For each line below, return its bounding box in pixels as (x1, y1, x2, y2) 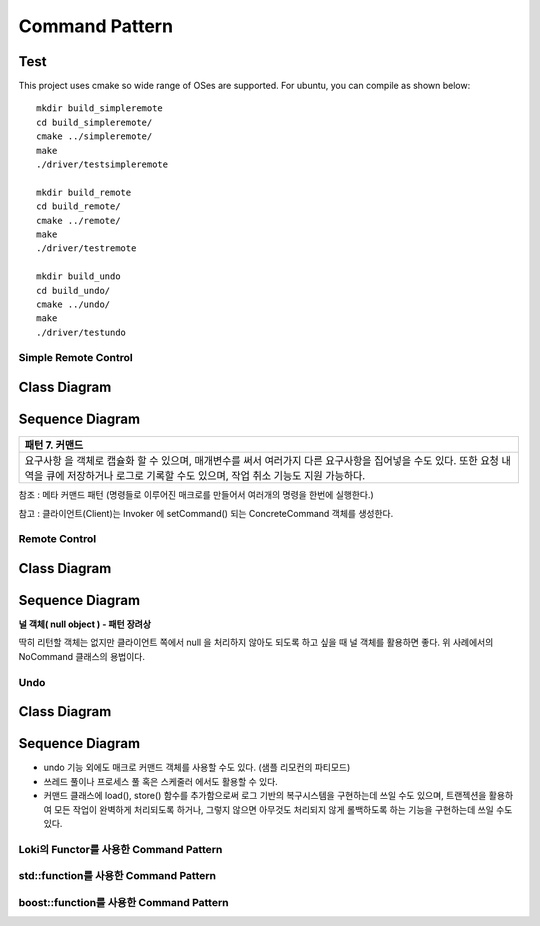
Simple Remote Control (18, 351, 134, 365)
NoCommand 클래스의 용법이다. (18, 650, 145, 662)
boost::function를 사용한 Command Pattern (18, 895, 229, 909)
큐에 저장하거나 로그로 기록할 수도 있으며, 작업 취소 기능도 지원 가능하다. (45, 469, 366, 483)
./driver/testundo (36, 326, 127, 338)
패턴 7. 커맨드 (24, 438, 84, 452)
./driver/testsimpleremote (36, 159, 169, 170)
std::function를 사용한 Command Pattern (18, 869, 217, 883)
